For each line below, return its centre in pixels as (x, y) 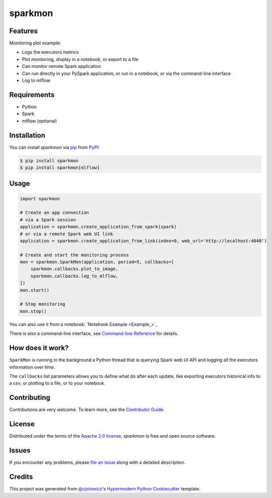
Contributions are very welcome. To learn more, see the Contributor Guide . (87, 409)
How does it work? (39, 348)
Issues (20, 450)
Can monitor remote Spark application (61, 66)
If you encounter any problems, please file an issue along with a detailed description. (97, 462)
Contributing (30, 398)
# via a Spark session (48, 220)
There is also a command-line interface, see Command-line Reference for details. (94, 334)
